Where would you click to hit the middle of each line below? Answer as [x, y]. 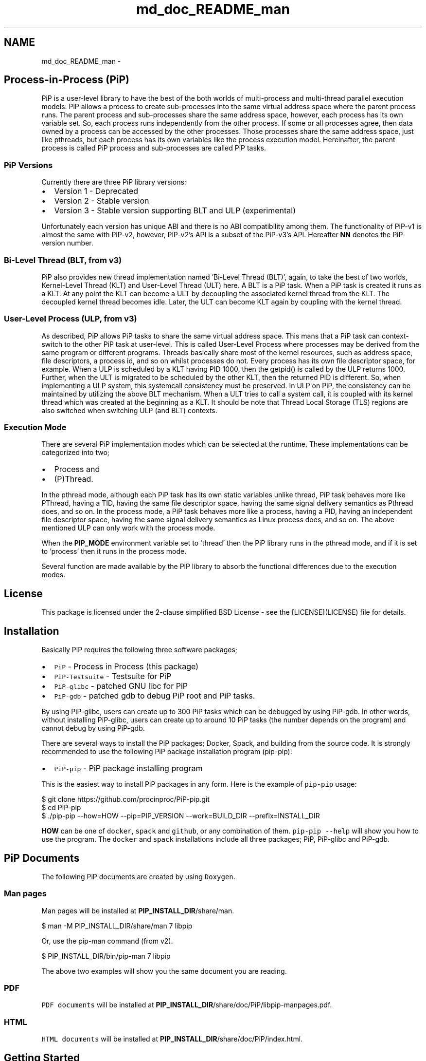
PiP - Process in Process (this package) [126, 667]
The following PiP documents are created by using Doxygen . [138, 876]
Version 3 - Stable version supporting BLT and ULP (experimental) [175, 211]
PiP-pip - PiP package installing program [128, 768]
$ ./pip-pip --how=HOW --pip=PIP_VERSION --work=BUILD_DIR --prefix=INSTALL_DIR [181, 816]
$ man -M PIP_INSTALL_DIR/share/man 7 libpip [117, 926]
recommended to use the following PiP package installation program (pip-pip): [167, 752]
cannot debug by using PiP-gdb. [93, 728]
